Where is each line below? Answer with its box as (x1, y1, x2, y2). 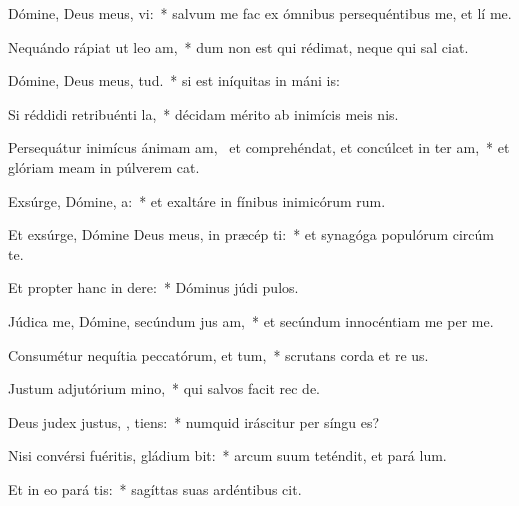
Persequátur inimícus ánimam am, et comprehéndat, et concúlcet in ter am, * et (8, 137, 510, 158)
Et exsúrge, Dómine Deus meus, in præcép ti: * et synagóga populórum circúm (8, 224, 494, 245)
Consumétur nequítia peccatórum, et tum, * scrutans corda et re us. (8, 344, 429, 365)
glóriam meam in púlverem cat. (8, 156, 200, 177)
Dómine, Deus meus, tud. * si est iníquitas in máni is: (8, 70, 340, 91)
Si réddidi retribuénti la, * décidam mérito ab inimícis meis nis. (8, 103, 399, 124)
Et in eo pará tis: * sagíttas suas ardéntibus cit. (8, 478, 302, 499)
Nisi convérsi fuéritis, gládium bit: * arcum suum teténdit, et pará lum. (8, 445, 447, 466)
